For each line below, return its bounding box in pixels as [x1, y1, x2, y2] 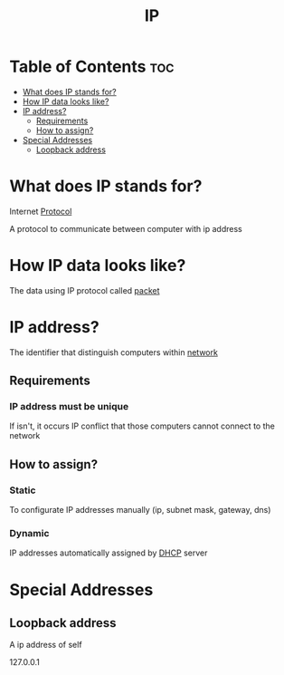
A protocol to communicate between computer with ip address [9, 223, 242, 234]
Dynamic [9, 527, 50, 540]
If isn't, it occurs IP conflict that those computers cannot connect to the [9, 420, 276, 431]
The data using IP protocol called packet [9, 284, 160, 295]
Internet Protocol [9, 206, 72, 217]
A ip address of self [9, 640, 83, 651]
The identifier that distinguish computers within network [9, 346, 219, 358]
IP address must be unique [9, 400, 129, 413]
